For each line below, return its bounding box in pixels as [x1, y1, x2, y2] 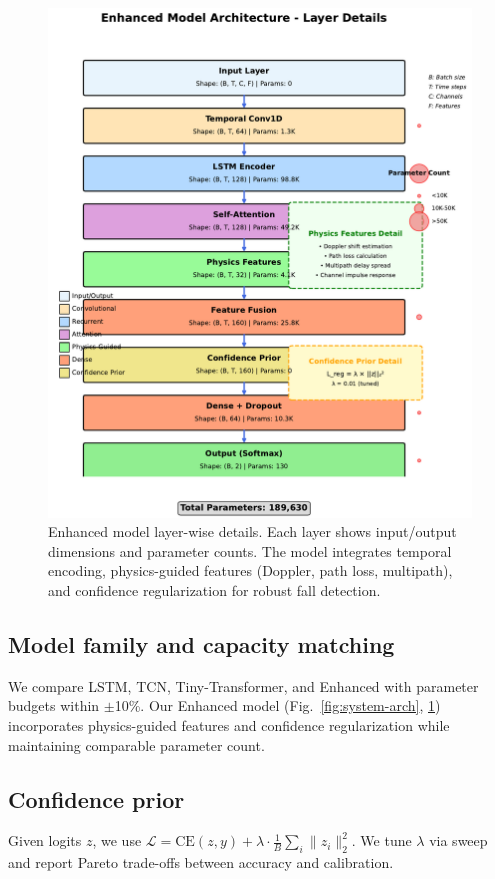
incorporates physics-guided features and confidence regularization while [8, 714, 450, 735]
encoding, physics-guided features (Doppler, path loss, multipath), [48, 560, 453, 581]
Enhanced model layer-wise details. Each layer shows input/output [48, 521, 457, 542]
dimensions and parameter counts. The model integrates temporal [48, 540, 452, 561]
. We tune [351, 830, 412, 851]
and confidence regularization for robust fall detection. [48, 579, 381, 600]
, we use [92, 830, 142, 851]
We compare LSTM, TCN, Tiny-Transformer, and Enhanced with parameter [8, 675, 479, 696]
